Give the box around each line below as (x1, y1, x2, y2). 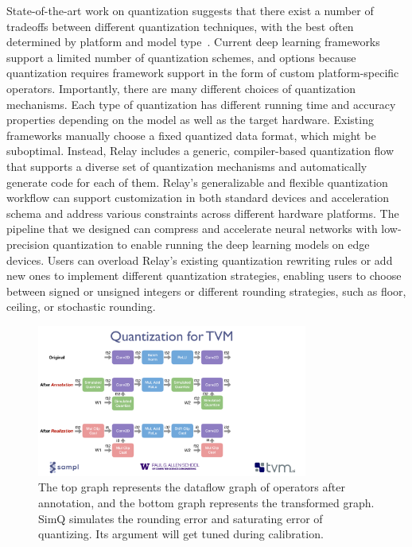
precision (6, 235, 49, 252)
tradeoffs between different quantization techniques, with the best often (6, 17, 354, 34)
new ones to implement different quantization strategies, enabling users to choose (6, 267, 402, 284)
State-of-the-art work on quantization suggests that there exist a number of (6, 2, 374, 18)
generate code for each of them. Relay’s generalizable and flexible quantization (6, 173, 388, 190)
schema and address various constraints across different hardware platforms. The (6, 204, 399, 221)
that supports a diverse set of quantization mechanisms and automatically (6, 157, 367, 174)
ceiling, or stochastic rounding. (6, 298, 156, 315)
